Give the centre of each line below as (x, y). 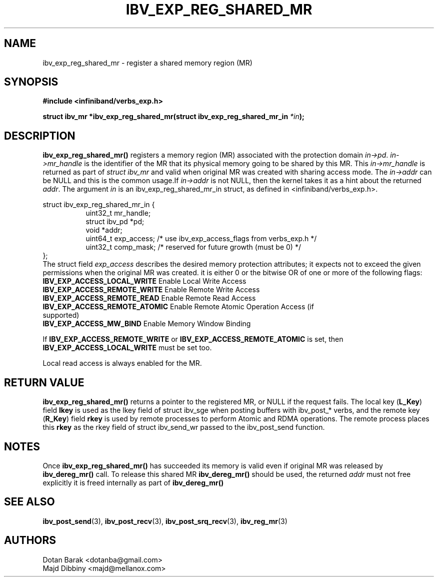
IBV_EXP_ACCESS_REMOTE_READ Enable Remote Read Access (149, 298)
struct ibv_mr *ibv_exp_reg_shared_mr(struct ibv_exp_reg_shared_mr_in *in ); (173, 117)
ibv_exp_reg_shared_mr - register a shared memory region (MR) (147, 63)
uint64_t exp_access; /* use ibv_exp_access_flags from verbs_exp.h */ (201, 239)
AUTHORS (30, 540)
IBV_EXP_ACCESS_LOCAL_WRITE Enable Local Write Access (144, 281)
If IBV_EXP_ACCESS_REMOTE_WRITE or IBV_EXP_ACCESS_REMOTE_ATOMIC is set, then (193, 339)
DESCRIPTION (40, 136)
